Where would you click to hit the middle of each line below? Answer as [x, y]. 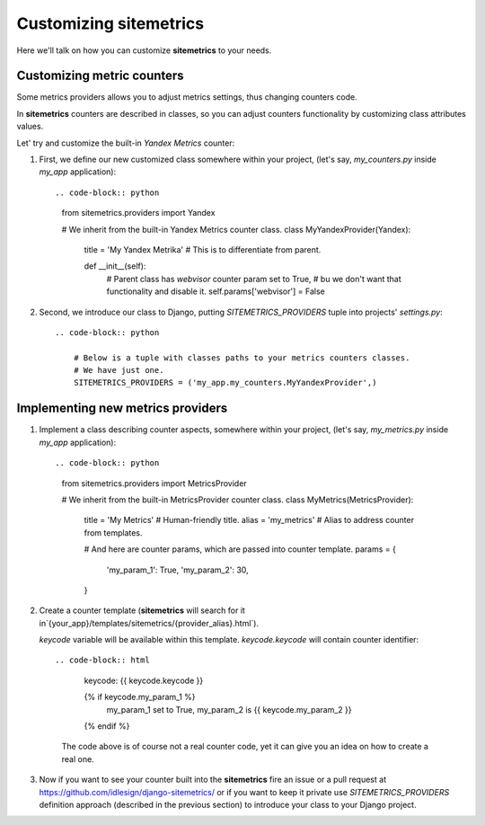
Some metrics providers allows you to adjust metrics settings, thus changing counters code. [187, 97]
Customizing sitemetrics [110, 23]
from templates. [113, 532]
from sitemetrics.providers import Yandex [138, 213]
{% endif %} [107, 726]
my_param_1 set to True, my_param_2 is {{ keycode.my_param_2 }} [229, 709]
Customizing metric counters [100, 76]
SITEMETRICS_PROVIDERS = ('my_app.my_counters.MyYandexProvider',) [225, 383]
